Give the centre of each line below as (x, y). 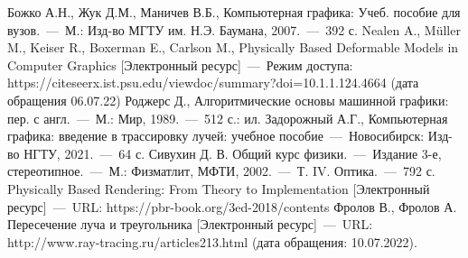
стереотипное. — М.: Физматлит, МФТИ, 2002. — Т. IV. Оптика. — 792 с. (221, 171)
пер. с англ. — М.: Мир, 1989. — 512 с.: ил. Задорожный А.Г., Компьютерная (228, 118)
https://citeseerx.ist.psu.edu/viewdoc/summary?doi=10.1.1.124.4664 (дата (213, 83)
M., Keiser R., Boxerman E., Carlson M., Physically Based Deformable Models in (233, 47)
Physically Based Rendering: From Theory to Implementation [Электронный (219, 188)
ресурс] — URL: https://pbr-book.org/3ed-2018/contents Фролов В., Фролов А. (232, 206)
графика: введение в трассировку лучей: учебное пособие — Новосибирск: (216, 136)
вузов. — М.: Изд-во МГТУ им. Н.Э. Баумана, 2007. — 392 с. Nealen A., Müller (234, 29)
